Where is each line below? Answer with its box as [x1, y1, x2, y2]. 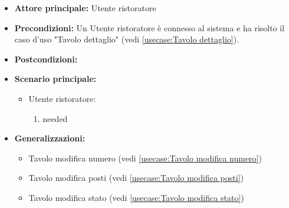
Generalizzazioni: [14, 132, 86, 144]
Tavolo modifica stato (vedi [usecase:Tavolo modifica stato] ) [28, 191, 244, 203]
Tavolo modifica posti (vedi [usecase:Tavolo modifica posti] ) [28, 171, 244, 184]
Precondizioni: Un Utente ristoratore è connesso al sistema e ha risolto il [14, 21, 285, 34]
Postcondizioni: [14, 52, 78, 65]
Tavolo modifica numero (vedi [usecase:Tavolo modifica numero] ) [28, 151, 262, 164]
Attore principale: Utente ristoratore [14, 2, 156, 14]
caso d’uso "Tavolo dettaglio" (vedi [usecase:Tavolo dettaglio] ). [14, 33, 239, 45]
